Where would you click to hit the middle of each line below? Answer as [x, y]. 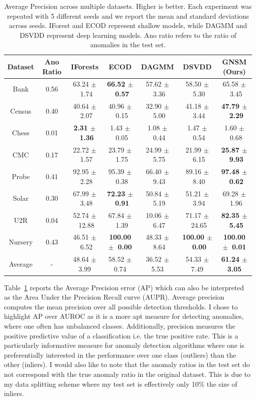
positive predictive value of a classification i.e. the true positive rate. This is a [121, 335]
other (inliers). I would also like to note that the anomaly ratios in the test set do [127, 364]
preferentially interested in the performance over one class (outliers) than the [120, 354]
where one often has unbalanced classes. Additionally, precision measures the [120, 325]
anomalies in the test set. [128, 45]
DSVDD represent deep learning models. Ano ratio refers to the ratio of [128, 35]
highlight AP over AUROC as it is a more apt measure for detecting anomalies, [124, 316]
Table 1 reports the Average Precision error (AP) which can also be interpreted [124, 287]
